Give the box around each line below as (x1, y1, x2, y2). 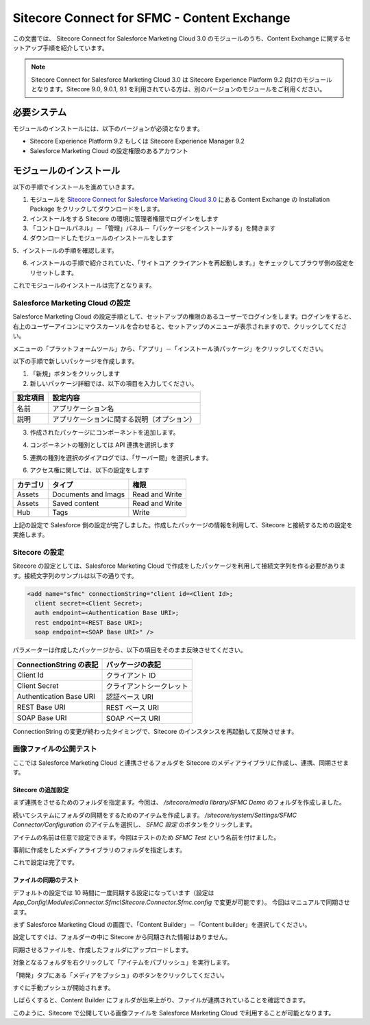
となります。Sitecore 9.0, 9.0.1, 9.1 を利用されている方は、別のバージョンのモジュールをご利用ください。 (31, 85, 326, 93)
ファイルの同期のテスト (12, 876, 79, 884)
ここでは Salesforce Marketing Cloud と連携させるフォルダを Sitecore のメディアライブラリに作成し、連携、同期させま (12, 759, 349, 767)
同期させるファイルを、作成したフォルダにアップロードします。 (12, 945, 193, 954)
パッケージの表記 (106, 660, 161, 669)
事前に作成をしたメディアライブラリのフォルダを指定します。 (12, 845, 186, 854)
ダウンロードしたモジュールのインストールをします (29, 233, 174, 242)
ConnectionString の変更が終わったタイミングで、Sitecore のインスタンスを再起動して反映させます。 (12, 727, 298, 735)
